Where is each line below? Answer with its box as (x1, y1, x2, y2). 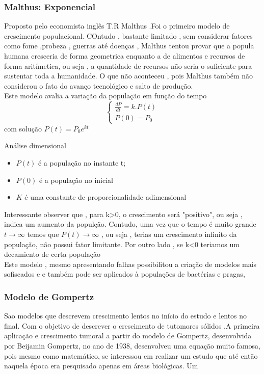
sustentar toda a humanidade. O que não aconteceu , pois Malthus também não (4, 70, 253, 81)
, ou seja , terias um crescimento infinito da (101, 229, 237, 239)
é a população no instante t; (38, 157, 126, 168)
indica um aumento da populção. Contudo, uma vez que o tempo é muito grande (4, 219, 256, 229)
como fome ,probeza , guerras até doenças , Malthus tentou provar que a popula (4, 40, 254, 51)
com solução (4, 123, 42, 133)
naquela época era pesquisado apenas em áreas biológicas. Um (4, 360, 198, 371)
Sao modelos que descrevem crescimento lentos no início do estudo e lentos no (4, 310, 247, 321)
